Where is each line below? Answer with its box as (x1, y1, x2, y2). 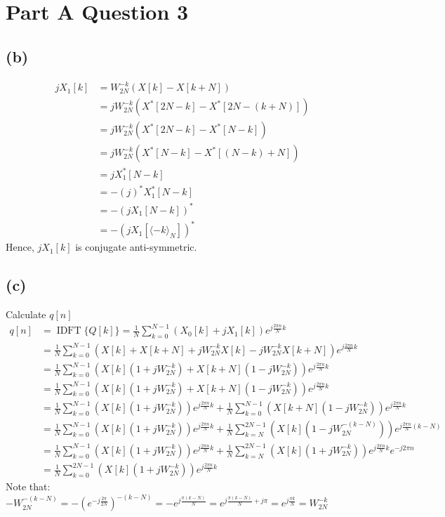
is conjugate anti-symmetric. (75, 240, 197, 254)
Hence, (6, 240, 34, 254)
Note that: (6, 479, 51, 494)
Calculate (6, 307, 46, 322)
